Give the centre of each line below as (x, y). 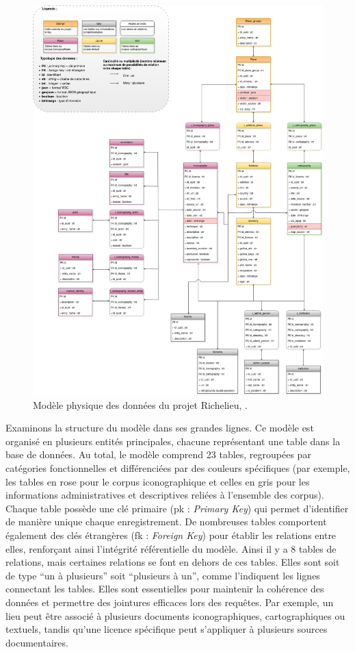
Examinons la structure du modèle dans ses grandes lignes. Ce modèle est (160, 428)
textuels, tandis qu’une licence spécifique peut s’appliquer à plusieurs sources (167, 629)
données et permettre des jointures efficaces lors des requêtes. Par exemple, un (170, 602)
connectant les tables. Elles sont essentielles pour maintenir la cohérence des (165, 589)
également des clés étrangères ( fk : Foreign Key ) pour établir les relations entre (171, 535)
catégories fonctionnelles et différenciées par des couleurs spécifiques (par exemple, (178, 468)
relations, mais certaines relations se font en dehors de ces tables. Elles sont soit (173, 562)
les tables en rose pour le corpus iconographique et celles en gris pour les (158, 481)
